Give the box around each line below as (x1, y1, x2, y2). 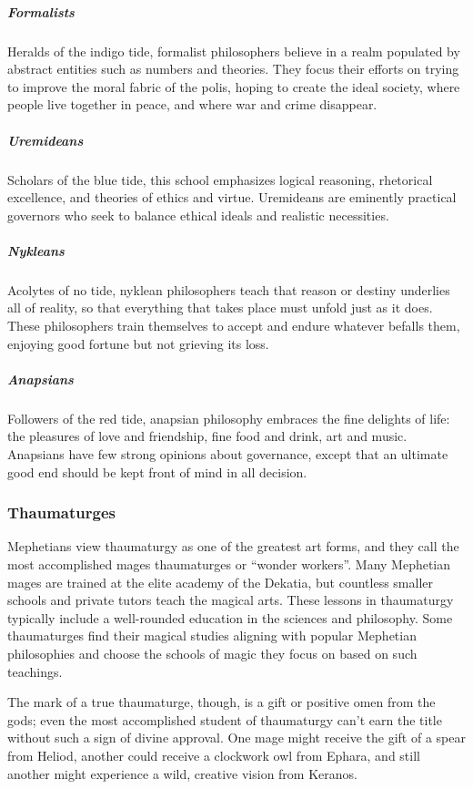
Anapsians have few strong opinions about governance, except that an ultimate (7, 444, 448, 463)
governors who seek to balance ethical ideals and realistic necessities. (7, 205, 389, 224)
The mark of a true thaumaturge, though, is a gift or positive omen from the (7, 692, 436, 712)
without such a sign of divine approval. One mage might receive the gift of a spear (7, 728, 466, 747)
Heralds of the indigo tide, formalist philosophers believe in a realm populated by (7, 41, 460, 60)
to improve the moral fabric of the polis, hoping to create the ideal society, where (7, 77, 460, 96)
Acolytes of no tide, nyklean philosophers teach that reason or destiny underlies (7, 280, 450, 299)
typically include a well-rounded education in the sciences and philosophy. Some (7, 608, 453, 627)
